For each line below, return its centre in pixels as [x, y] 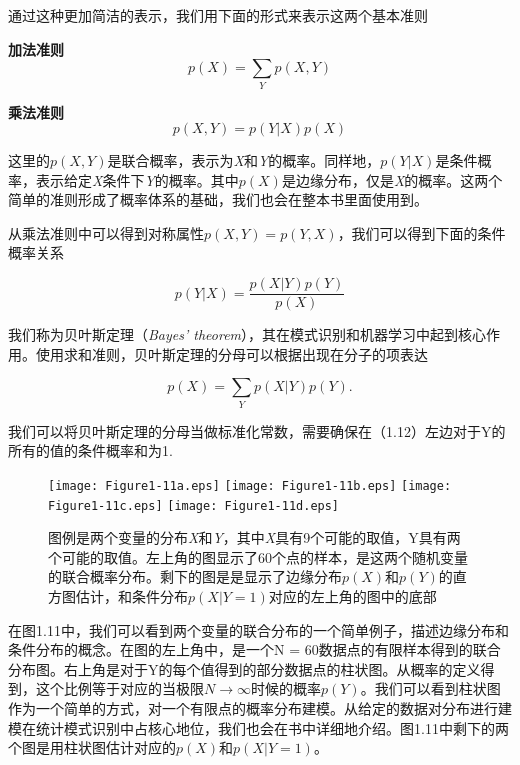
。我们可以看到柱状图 [430, 688]
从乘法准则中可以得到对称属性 [106, 232]
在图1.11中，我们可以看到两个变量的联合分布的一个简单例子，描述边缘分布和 [258, 629]
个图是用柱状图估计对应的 [92, 747]
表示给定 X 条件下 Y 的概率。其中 [137, 179]
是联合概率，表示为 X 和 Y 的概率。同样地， [244, 160]
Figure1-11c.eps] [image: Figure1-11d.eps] [194, 505]
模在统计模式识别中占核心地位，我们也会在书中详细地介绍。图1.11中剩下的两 [258, 727]
